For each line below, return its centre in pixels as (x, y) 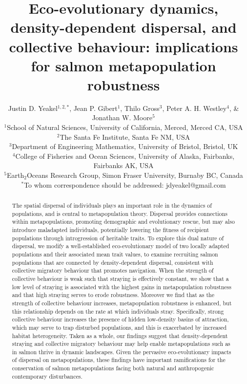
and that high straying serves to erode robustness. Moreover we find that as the (113, 295)
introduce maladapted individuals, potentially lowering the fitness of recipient (111, 229)
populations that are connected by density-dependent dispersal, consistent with (113, 262)
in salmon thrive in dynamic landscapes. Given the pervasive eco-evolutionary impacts (122, 352)
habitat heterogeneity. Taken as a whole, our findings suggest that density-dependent (120, 335)
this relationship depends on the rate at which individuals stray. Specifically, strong (118, 311)
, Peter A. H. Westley (195, 108)
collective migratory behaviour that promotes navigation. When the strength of (113, 270)
